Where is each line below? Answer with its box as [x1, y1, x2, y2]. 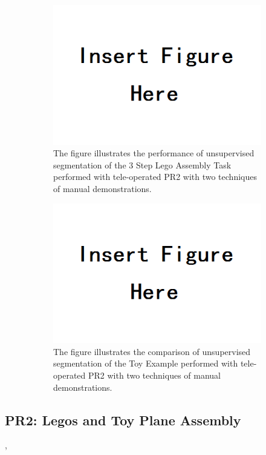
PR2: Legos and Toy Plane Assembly [5, 410, 241, 429]
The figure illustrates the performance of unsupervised [53, 147, 255, 159]
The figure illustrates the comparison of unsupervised [53, 345, 251, 357]
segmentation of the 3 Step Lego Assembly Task [53, 158, 232, 171]
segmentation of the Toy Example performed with [53, 357, 238, 370]
